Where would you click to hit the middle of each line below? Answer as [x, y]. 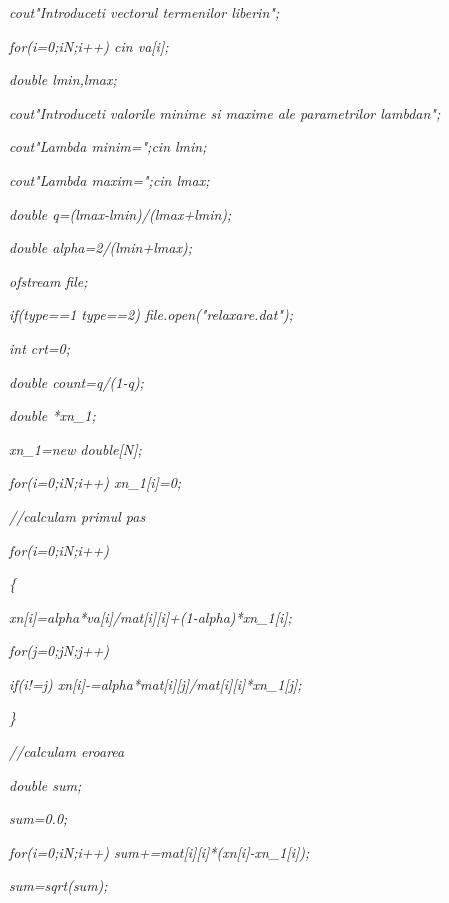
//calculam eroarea [67, 751]
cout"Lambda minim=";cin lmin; [108, 146]
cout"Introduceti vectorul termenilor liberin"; [144, 12]
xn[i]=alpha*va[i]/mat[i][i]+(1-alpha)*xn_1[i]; [150, 616]
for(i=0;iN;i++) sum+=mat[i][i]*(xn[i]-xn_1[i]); [159, 851]
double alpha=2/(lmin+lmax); [100, 247]
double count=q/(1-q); [76, 381]
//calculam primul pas [77, 515]
